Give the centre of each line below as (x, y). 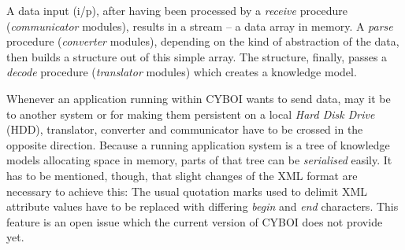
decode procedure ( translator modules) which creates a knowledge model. (182, 72)
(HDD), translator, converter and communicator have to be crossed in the (185, 129)
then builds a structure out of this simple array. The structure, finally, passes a (197, 56)
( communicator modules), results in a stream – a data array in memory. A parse (200, 26)
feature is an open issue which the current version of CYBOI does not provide (195, 221)
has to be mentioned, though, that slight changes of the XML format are (182, 175)
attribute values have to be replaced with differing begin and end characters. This (202, 206)
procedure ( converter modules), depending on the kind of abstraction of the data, (203, 41)
